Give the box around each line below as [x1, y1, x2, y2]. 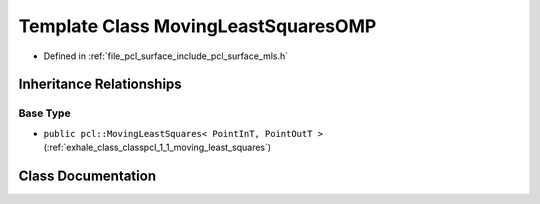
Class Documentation [18, 167, 157, 184]
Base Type [18, 106, 71, 120]
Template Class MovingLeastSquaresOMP [18, 15, 377, 37]
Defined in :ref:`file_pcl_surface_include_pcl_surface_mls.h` [43, 50, 289, 62]
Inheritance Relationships [18, 76, 182, 93]
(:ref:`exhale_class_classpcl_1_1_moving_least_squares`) [43, 141, 272, 154]
